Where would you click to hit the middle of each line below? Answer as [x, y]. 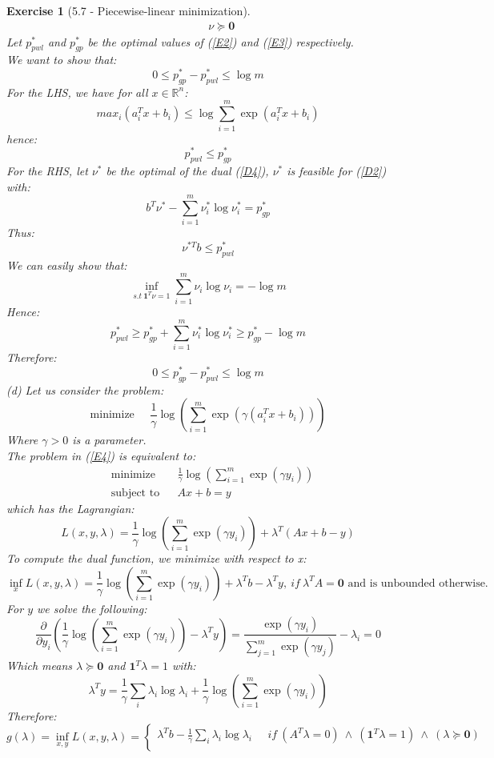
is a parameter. [109, 440]
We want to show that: [62, 60]
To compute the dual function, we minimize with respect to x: [157, 558]
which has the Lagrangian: [70, 508]
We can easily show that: [67, 265]
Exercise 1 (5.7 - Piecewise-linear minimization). [129, 10]
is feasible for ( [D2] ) [337, 171]
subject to [135, 493]
